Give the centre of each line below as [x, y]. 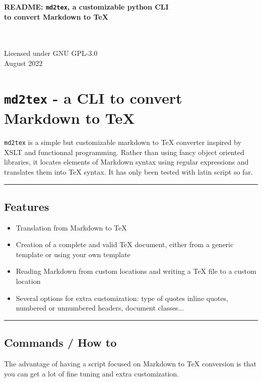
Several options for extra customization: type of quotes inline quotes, [122, 298]
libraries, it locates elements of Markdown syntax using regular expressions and [126, 162]
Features [27, 206]
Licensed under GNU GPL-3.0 [51, 53]
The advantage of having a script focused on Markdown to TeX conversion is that [130, 364]
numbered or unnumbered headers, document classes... [100, 308]
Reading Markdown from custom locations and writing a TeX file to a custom [136, 271]
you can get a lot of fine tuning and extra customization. [92, 373]
